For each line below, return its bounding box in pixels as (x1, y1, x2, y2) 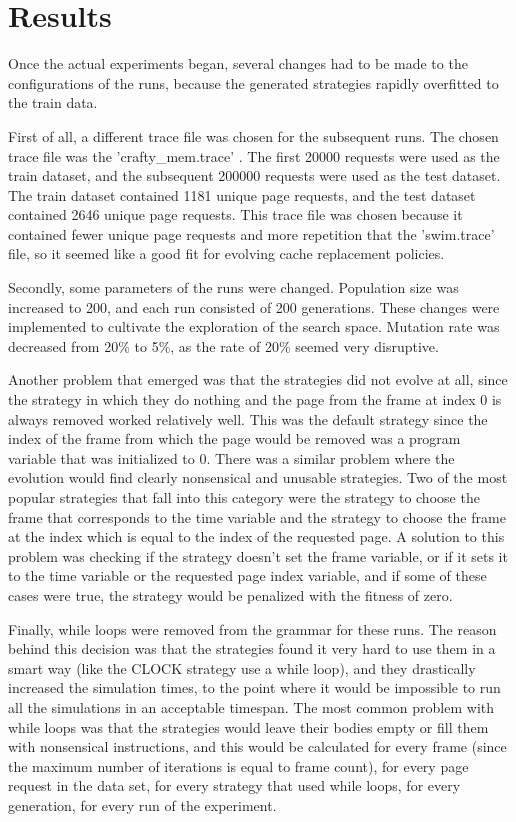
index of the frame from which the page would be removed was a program (8, 428, 461, 449)
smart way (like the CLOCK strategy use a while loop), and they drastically (8, 657, 476, 678)
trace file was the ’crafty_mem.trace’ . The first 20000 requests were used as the (8, 145, 500, 166)
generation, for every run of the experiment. (8, 794, 277, 815)
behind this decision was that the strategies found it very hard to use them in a (8, 638, 496, 659)
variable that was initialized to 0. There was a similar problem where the (8, 447, 455, 468)
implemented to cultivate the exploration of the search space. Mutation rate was (8, 316, 500, 337)
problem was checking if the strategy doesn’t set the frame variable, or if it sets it (8, 545, 508, 566)
